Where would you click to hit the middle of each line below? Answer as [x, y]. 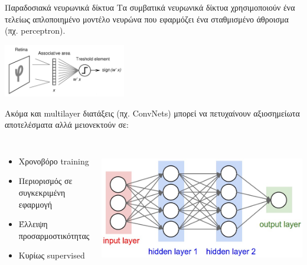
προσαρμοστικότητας [54, 235]
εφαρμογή [35, 204]
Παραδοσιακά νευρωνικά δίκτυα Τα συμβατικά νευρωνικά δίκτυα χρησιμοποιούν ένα [150, 7]
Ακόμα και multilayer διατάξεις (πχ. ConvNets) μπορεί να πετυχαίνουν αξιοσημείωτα [152, 113]
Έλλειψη [33, 224]
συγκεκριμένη [42, 193]
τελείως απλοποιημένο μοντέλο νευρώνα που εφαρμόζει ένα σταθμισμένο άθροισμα [147, 19]
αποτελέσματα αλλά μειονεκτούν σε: [67, 125]
